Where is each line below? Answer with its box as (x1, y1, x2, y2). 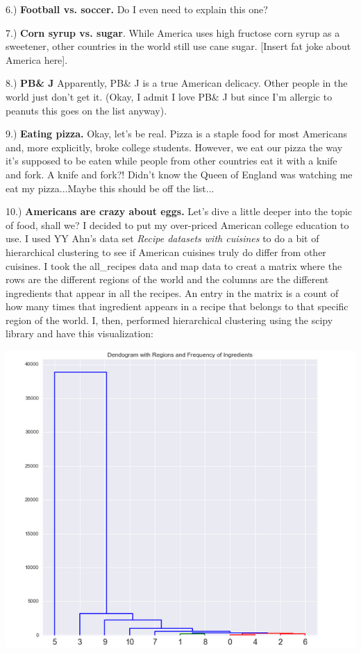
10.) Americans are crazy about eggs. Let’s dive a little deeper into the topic (6, 204, 353, 219)
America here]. (6, 52, 68, 67)
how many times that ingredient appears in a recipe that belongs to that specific (6, 299, 349, 314)
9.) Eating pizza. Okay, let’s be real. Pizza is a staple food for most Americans (6, 126, 347, 141)
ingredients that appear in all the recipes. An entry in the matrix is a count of (6, 285, 339, 300)
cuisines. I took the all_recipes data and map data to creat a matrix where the (6, 258, 342, 273)
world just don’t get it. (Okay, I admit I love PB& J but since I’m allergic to (6, 89, 333, 103)
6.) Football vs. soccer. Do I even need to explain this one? (6, 2, 268, 16)
